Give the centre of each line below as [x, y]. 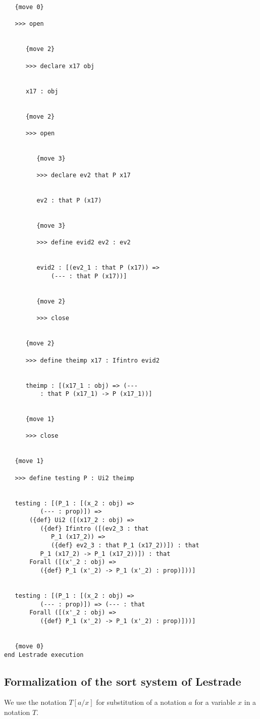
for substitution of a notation [141, 702]
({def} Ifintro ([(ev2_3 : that [94, 528]
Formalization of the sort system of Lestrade [123, 681]
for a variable [215, 702]
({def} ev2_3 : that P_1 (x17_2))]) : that [125, 545]
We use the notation [35, 702]
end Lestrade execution [44, 655]
